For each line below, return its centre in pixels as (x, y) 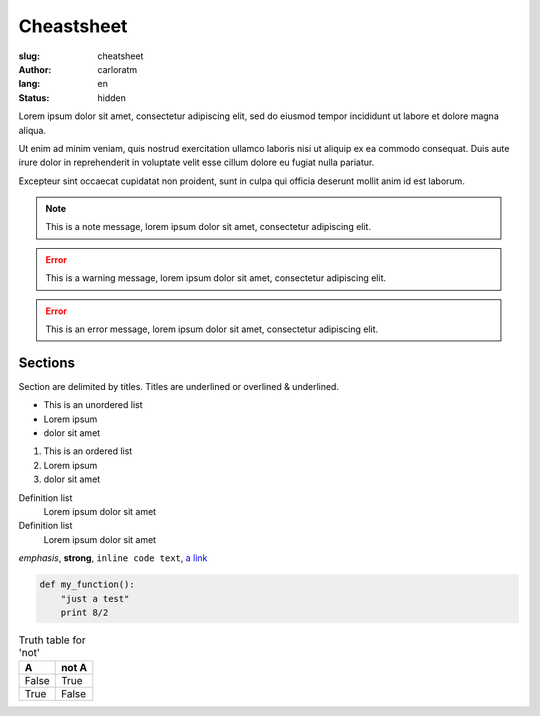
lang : (29, 84)
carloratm (117, 69)
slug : (29, 56)
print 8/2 (84, 612)
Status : (34, 97)
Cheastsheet (73, 26)
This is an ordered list (88, 451)
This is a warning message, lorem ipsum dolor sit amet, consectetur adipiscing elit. (216, 278)
